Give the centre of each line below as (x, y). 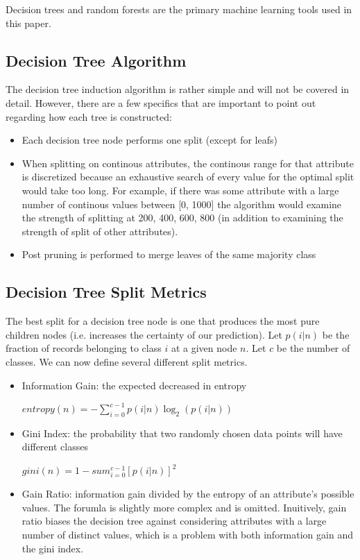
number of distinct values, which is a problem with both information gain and (187, 535)
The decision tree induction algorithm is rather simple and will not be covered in (178, 89)
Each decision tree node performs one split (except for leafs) (149, 140)
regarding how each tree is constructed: (89, 116)
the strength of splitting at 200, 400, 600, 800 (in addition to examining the (182, 218)
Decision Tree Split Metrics (106, 292)
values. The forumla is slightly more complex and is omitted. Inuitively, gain (184, 507)
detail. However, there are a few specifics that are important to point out (161, 102)
